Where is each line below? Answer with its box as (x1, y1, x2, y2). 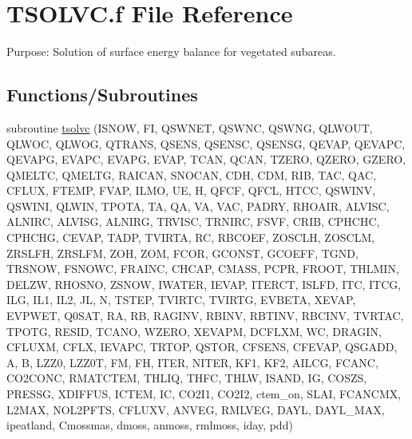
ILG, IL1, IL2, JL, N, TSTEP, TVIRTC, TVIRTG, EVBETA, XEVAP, (6, 291, 356, 308)
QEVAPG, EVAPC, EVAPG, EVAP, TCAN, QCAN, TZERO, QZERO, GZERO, (6, 151, 406, 168)
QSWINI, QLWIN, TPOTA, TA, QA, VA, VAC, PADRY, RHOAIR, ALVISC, (6, 197, 390, 214)
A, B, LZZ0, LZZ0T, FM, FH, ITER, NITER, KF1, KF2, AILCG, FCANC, (6, 354, 378, 370)
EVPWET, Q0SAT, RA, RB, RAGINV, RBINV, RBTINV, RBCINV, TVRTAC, (6, 307, 404, 324)
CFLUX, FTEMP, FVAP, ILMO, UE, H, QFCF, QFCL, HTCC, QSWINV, (6, 182, 376, 199)
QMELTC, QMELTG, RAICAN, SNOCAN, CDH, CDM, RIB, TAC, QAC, (6, 166, 377, 183)
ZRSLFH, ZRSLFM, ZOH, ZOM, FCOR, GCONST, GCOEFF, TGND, (6, 244, 359, 261)
